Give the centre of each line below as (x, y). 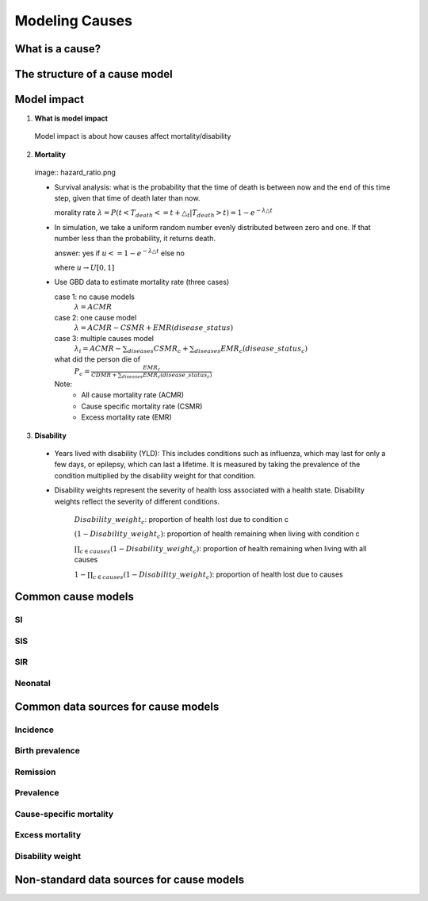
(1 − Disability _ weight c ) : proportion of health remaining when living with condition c (217, 535)
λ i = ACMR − (98, 349)
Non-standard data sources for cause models (130, 879)
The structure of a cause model (94, 74)
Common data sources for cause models (117, 706)
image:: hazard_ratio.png (75, 173)
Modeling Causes (73, 21)
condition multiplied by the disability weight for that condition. (155, 475)
